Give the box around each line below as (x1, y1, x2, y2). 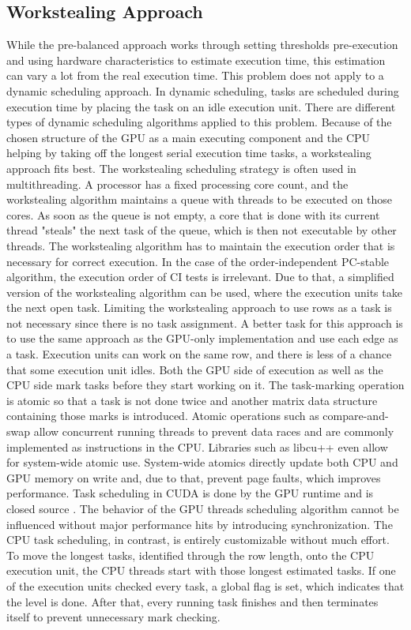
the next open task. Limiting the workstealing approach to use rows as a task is (6, 299, 392, 316)
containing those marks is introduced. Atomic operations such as (6, 407, 319, 424)
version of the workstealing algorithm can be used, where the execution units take (6, 283, 402, 300)
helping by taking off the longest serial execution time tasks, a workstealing (6, 144, 371, 161)
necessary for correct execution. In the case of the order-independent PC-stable (6, 253, 390, 269)
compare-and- (322, 407, 389, 424)
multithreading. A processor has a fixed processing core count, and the (6, 175, 349, 192)
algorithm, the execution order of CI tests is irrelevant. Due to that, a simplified (6, 268, 394, 285)
